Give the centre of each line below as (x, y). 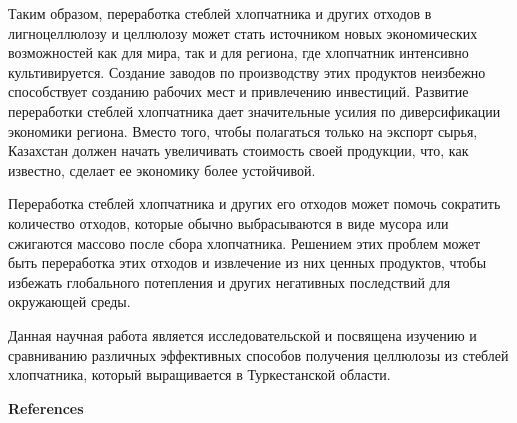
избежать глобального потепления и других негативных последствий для (229, 281)
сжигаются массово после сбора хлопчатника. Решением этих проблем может (244, 242)
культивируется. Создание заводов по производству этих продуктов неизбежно (247, 71)
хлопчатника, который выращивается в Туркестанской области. (199, 374)
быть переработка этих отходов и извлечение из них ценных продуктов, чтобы (247, 262)
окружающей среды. (69, 301)
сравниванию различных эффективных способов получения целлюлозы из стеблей (258, 354)
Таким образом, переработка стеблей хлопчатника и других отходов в (220, 13)
